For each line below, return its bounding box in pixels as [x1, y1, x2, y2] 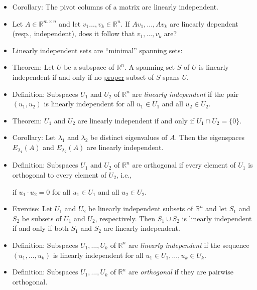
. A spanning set [124, 62, 175, 72]
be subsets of [22, 213, 62, 223]
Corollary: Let [12, 132, 56, 142]
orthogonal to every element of [12, 169, 106, 180]
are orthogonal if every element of [132, 160, 236, 170]
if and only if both [12, 223, 69, 233]
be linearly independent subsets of [88, 203, 193, 214]
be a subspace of [64, 62, 114, 72]
